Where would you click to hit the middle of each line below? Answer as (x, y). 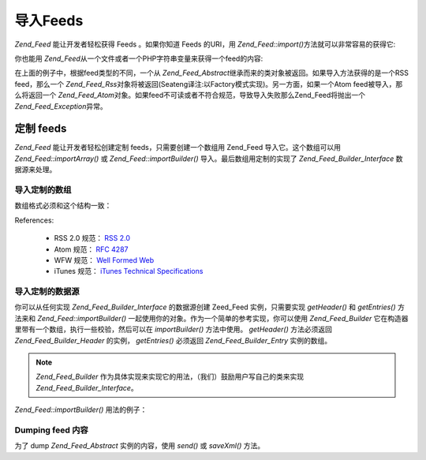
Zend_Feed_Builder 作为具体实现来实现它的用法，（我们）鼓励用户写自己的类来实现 (170, 377)
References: (34, 220)
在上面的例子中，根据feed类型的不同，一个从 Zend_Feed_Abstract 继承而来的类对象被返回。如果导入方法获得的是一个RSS (212, 73)
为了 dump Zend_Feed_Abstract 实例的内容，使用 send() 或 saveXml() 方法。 (140, 446)
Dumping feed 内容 (51, 430)
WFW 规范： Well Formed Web (104, 260)
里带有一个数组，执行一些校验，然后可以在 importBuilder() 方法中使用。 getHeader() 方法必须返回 (174, 329)
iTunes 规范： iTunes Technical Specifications (129, 271)
